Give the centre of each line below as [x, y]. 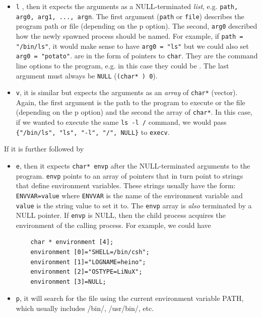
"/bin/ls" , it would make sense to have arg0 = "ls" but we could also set [132, 46]
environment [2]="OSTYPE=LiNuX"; [86, 272]
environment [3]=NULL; [68, 282]
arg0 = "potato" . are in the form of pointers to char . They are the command [137, 56]
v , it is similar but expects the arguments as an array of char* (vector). [127, 92]
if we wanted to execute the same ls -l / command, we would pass [121, 122]
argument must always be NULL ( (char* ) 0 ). [87, 75]
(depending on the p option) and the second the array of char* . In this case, [134, 112]
